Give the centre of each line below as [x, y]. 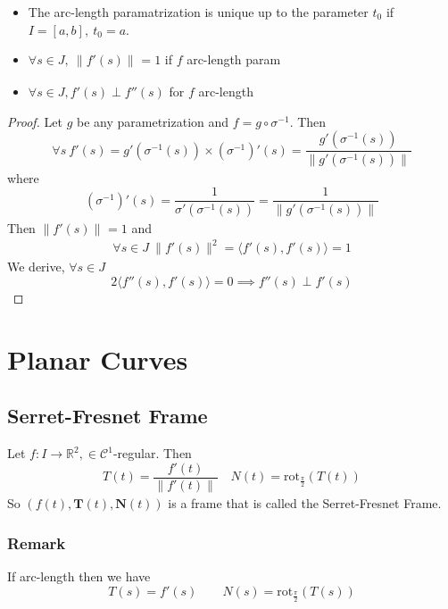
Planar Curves [98, 359]
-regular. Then [152, 453]
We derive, [36, 267]
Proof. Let [35, 121]
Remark [37, 542]
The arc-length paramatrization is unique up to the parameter [198, 12]
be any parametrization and [153, 121]
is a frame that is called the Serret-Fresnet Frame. [305, 503]
